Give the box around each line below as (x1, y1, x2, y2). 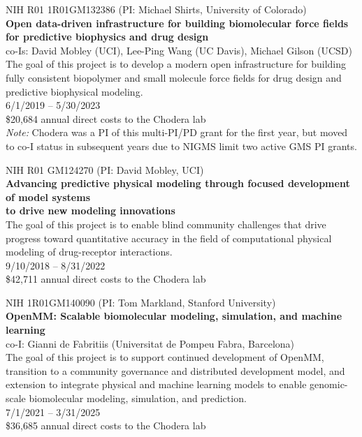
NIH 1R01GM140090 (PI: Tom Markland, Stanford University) (6, 295, 276, 309)
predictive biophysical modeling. (6, 84, 143, 98)
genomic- (310, 377, 348, 392)
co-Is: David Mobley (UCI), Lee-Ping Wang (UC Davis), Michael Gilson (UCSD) (6, 43, 352, 57)
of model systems (6, 189, 91, 204)
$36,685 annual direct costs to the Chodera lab (6, 418, 206, 433)
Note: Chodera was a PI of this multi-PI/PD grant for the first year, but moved (6, 125, 348, 140)
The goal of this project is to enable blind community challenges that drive (6, 216, 326, 231)
